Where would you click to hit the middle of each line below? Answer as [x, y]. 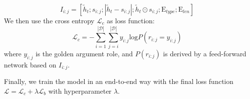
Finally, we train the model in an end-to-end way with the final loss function [119, 81]
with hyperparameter [80, 91]
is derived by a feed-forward [205, 53]
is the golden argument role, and [84, 53]
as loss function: [131, 20]
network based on [30, 64]
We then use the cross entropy [49, 20]
